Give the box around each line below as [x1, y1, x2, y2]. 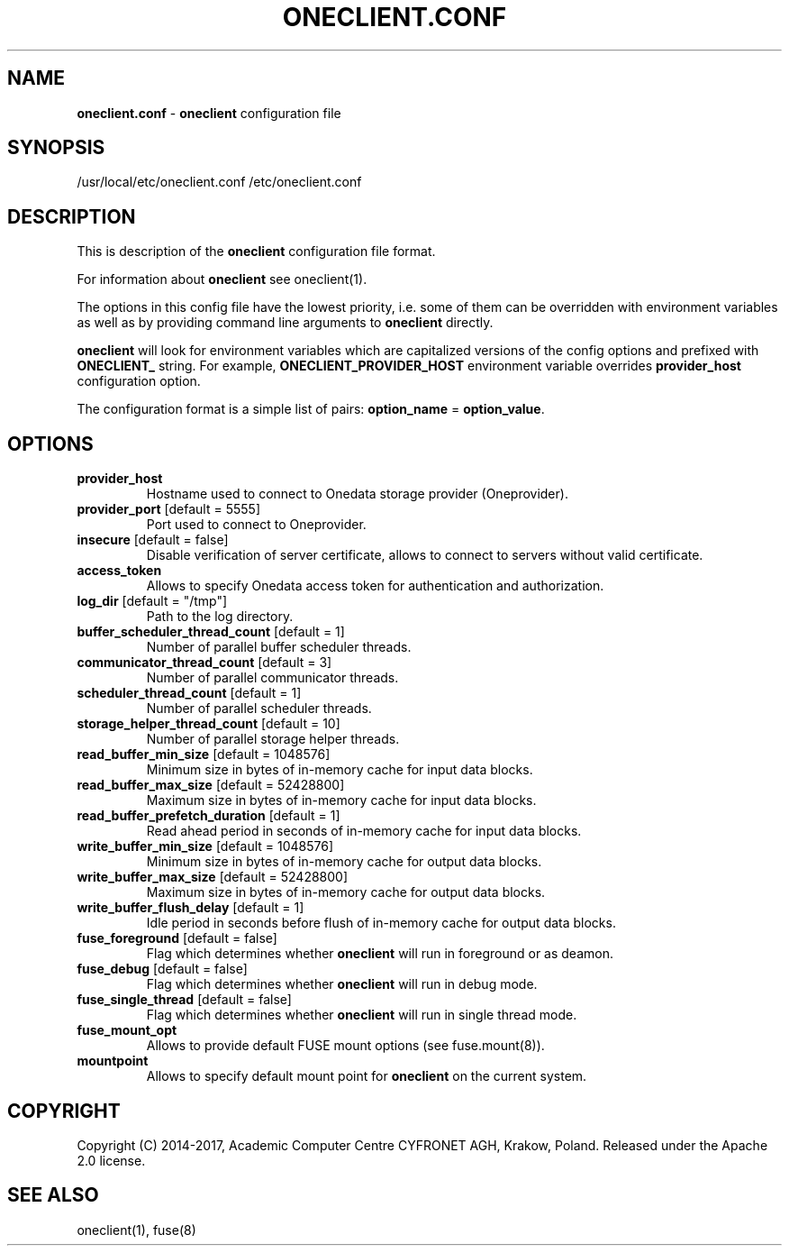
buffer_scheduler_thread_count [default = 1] [77, 624, 345, 640]
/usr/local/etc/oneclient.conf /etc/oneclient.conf [77, 174, 362, 190]
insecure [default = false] [77, 532, 229, 548]
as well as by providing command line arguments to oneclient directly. [77, 315, 494, 331]
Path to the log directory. [146, 608, 294, 625]
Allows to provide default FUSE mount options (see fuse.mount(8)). [146, 1038, 545, 1054]
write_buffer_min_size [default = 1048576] [77, 838, 334, 855]
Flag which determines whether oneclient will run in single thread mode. [146, 1007, 577, 1023]
